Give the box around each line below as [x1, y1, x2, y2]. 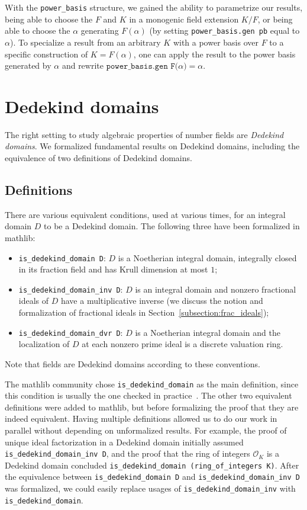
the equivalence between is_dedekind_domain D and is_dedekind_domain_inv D [5, 470, 300, 483]
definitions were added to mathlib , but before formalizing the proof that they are [5, 400, 299, 413]
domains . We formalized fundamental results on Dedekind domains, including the [5, 140, 300, 152]
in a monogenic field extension [129, 12, 239, 25]
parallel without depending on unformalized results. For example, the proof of [5, 424, 287, 436]
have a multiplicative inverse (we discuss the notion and [60, 294, 263, 307]
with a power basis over [173, 36, 258, 48]
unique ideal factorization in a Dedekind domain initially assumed [5, 435, 244, 448]
